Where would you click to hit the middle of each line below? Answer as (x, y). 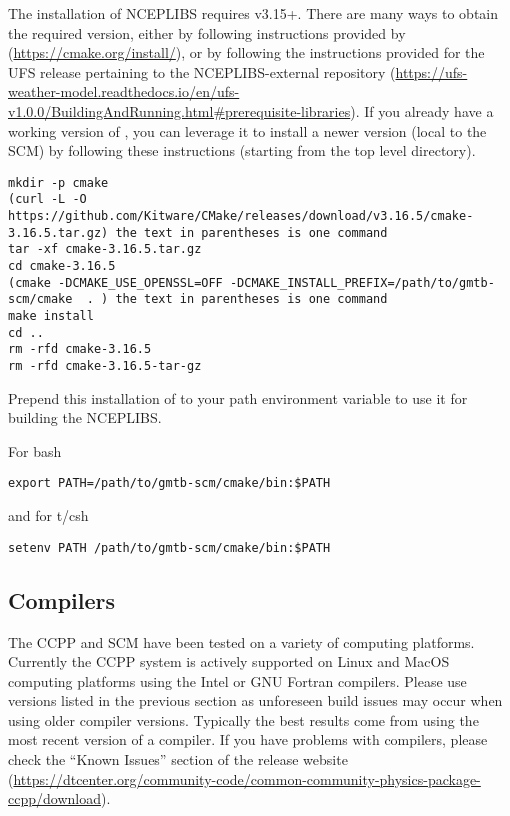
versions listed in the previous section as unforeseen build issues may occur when (255, 700)
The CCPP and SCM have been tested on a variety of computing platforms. (241, 641)
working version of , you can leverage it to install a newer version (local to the (247, 130)
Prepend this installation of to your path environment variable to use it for (238, 397)
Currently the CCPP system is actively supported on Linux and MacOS (229, 661)
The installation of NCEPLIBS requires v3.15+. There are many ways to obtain (253, 13)
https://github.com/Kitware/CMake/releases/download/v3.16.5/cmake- (241, 216)
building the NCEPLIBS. (85, 417)
